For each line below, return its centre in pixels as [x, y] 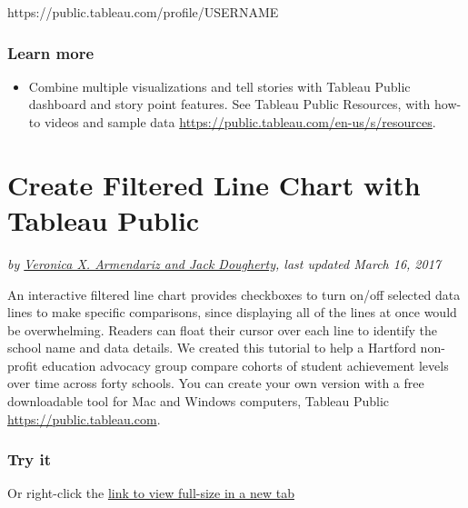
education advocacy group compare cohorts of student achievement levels [245, 365]
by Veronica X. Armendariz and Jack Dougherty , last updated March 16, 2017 [224, 263]
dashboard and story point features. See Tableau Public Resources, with [229, 104]
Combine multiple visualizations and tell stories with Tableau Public [219, 86]
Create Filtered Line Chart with [214, 184]
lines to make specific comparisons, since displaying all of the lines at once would [232, 312]
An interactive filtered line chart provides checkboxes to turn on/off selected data [234, 294]
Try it [29, 459]
